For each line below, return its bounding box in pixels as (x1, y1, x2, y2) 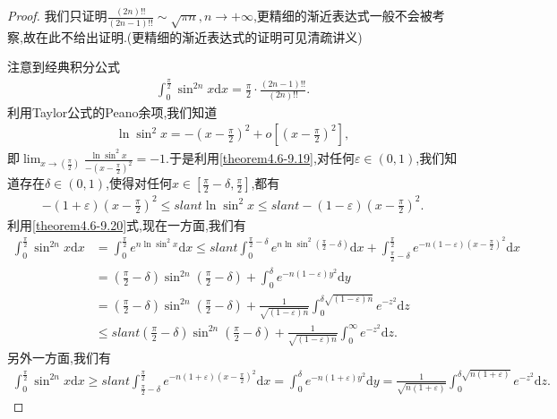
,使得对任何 (106, 174, 172, 192)
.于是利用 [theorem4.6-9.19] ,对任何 (166, 149, 355, 167)
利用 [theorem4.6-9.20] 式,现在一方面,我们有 (7, 215, 246, 234)
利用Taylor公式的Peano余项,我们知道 (7, 102, 218, 121)
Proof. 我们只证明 (7, 6, 107, 25)
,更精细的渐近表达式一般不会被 (253, 6, 433, 25)
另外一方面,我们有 (7, 347, 111, 366)
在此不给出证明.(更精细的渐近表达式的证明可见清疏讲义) (35, 27, 363, 46)
